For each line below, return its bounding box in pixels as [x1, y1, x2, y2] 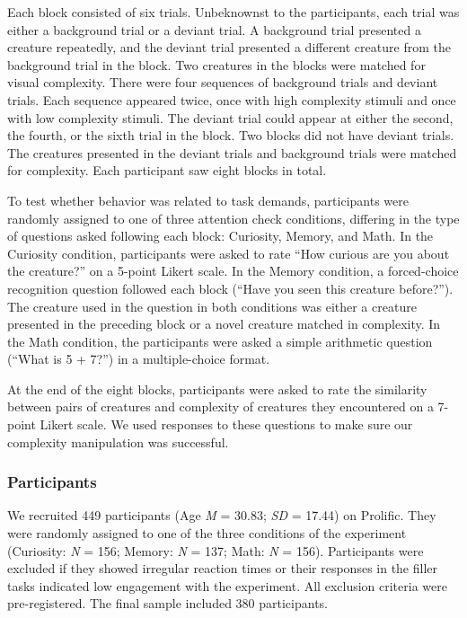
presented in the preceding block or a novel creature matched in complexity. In [7, 314, 441, 333]
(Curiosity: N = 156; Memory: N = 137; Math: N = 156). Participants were [7, 541, 424, 560]
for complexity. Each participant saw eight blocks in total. [7, 161, 327, 180]
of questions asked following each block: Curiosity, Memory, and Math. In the [7, 226, 434, 245]
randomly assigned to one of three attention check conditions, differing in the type [7, 208, 460, 227]
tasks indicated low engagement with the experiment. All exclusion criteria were [7, 576, 447, 595]
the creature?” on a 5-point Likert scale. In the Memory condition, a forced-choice [7, 261, 459, 280]
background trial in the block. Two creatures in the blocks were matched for [7, 55, 426, 74]
